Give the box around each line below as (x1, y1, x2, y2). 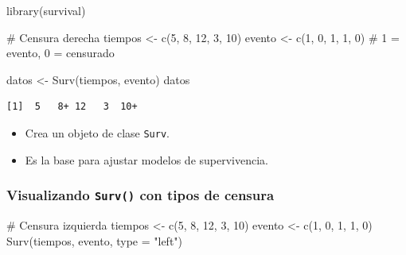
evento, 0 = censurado (6, 44, 115, 61)
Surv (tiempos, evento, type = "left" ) (6, 232, 183, 249)
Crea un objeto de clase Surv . (25, 124, 170, 141)
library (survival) (6, 2, 86, 18)
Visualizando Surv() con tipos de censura (6, 185, 275, 205)
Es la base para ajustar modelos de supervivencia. (25, 151, 268, 168)
